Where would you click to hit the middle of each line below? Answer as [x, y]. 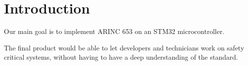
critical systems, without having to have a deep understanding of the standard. [121, 57]
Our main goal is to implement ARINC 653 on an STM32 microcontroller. [114, 31]
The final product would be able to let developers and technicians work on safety [124, 47]
